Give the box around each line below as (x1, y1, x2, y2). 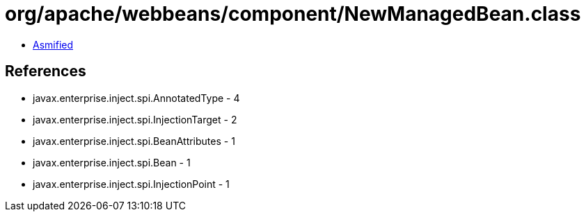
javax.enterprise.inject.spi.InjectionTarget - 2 (33, 113, 237, 125)
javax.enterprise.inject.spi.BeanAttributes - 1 (33, 134, 235, 147)
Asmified (33, 38, 74, 51)
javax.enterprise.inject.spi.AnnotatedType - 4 (33, 92, 240, 104)
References (5, 62, 86, 80)
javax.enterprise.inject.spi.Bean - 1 (33, 156, 191, 168)
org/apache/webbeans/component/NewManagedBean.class (5, 2, 581, 26)
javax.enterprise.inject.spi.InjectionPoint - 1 (33, 177, 230, 190)
